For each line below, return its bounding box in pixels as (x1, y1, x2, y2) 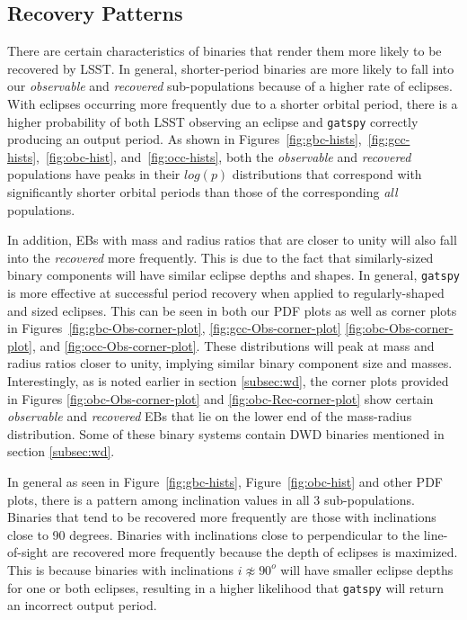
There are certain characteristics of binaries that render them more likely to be (7, 41, 442, 60)
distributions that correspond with (232, 165, 422, 184)
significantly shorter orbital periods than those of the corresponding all (7, 183, 398, 202)
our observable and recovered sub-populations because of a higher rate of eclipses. (7, 76, 453, 95)
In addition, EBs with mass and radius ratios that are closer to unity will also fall (7, 230, 457, 249)
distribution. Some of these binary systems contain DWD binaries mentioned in (7, 424, 445, 443)
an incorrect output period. (7, 596, 157, 615)
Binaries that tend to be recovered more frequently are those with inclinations (7, 508, 436, 526)
